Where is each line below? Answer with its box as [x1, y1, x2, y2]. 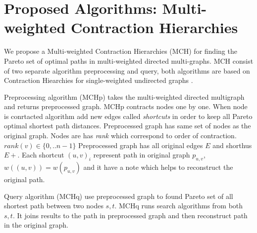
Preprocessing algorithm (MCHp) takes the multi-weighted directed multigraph [4, 91, 245, 102]
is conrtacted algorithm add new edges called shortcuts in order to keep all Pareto [4, 111, 253, 121]
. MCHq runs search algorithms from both [114, 200, 243, 211]
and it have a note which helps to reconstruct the [83, 162, 233, 172]
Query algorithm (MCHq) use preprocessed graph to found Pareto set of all [4, 191, 233, 201]
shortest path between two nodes [4, 200, 103, 211]
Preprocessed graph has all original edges [78, 140, 203, 150]
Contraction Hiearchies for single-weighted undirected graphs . [4, 75, 193, 85]
